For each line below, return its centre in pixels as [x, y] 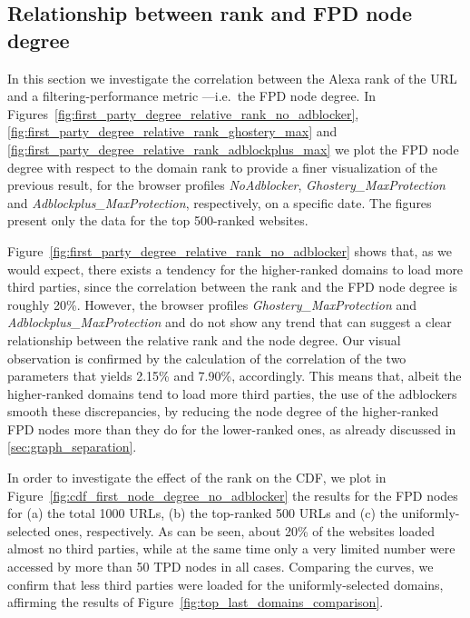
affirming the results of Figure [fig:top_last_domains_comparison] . [196, 602]
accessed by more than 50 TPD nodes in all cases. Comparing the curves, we [220, 567]
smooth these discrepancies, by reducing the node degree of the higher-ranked [223, 411]
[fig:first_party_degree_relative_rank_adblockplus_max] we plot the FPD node [233, 149]
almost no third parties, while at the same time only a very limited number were [231, 548]
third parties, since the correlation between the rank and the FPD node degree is [233, 287]
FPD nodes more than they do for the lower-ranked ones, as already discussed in [232, 429]
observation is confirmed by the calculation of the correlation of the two [207, 358]
